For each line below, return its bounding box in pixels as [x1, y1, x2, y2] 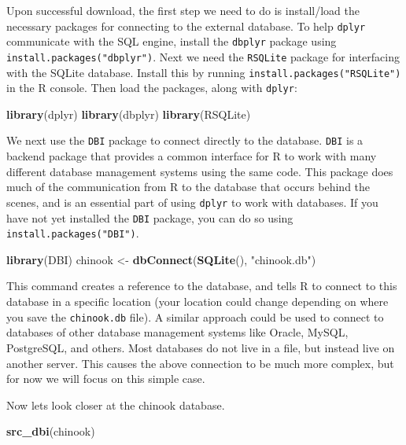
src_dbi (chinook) [6, 423, 95, 439]
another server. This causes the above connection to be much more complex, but [6, 355, 394, 371]
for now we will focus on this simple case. [6, 370, 205, 387]
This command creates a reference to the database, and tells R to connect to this [6, 278, 397, 294]
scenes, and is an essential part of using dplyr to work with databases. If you [6, 193, 378, 210]
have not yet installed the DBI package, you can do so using [6, 209, 293, 226]
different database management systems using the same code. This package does [6, 163, 393, 179]
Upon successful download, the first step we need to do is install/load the [6, 2, 360, 18]
